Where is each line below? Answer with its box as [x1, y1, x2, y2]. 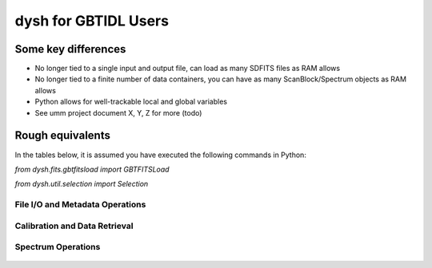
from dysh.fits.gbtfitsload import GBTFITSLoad [14, 164, 170, 174]
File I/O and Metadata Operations [14, 199, 146, 211]
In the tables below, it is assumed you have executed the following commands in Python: [14, 150, 307, 160]
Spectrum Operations [14, 242, 101, 253]
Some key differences [14, 42, 126, 56]
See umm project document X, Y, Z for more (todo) [34, 108, 202, 117]
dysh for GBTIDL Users [14, 12, 170, 30]
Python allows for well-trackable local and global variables [34, 97, 228, 107]
